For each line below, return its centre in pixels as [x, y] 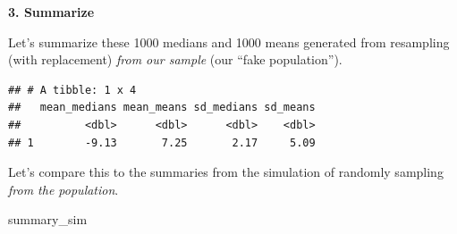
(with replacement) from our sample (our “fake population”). [175, 59]
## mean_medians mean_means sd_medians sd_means [162, 108]
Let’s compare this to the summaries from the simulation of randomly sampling [226, 172]
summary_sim [48, 219]
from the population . [63, 189]
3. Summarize [51, 12]
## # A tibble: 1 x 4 [72, 90]
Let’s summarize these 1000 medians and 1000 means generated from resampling [229, 42]
